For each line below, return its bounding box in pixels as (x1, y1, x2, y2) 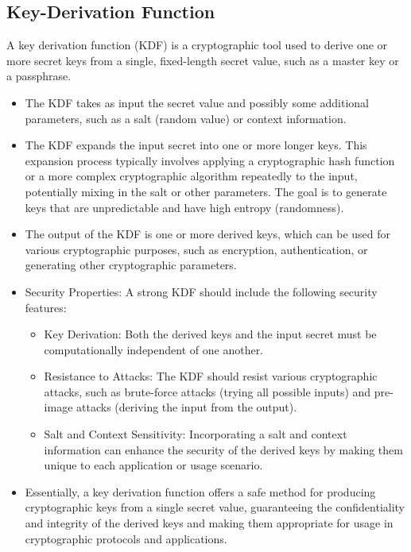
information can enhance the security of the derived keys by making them (44, 441, 403, 457)
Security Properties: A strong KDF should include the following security (25, 283, 378, 299)
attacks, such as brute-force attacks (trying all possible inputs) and (44, 383, 371, 400)
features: (25, 299, 67, 315)
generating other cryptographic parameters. (25, 257, 237, 273)
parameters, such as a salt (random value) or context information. (25, 110, 347, 126)
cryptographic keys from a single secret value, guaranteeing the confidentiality (25, 499, 405, 515)
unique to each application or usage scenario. (44, 457, 263, 473)
